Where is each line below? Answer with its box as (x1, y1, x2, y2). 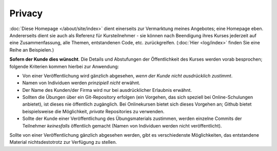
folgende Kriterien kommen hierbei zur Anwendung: (9, 63, 119, 69)
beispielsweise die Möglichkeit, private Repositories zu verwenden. (22, 108, 165, 114)
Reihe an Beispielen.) (9, 46, 54, 53)
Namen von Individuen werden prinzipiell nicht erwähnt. (22, 80, 141, 86)
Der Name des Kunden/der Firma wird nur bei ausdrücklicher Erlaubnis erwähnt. (22, 87, 192, 93)
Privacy (9, 8, 43, 19)
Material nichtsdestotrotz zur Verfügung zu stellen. (9, 139, 117, 145)
